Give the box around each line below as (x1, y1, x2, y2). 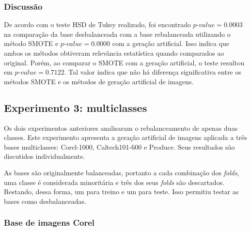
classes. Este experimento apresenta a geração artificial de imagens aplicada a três (4, 132, 247, 142)
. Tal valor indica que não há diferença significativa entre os (64, 67, 241, 77)
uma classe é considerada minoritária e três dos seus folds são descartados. (4, 177, 225, 187)
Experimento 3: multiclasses (4, 100, 147, 115)
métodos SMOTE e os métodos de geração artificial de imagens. (4, 76, 194, 86)
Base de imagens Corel (4, 216, 94, 229)
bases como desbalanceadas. (4, 196, 86, 206)
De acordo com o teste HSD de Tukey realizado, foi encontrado (4, 19, 191, 30)
